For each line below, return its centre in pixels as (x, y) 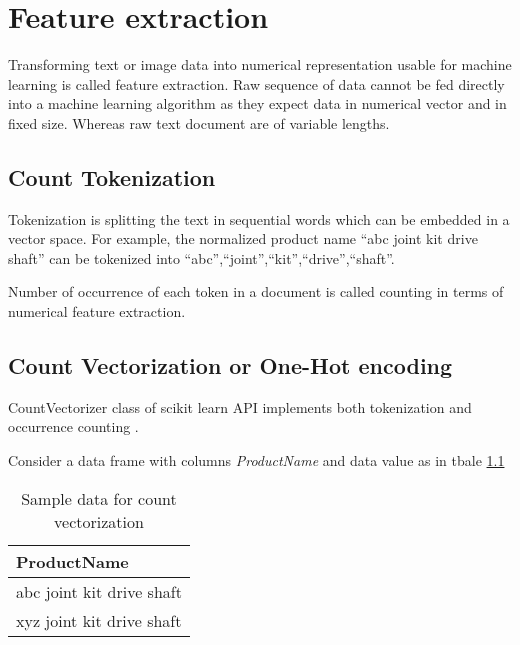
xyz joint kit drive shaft (99, 620)
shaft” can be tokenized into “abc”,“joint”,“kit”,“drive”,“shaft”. (201, 257)
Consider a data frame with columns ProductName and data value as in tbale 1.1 (256, 460)
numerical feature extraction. (97, 311)
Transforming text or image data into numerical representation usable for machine (260, 64)
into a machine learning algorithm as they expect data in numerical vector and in (257, 103)
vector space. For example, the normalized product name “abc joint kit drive (243, 238)
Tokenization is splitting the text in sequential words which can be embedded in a (259, 218)
